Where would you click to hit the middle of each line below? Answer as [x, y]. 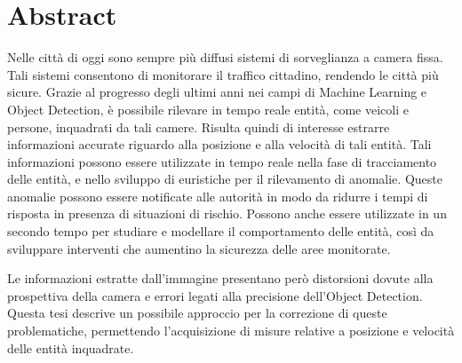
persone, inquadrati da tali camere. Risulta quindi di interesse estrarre [199, 126]
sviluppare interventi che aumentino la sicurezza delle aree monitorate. [199, 248]
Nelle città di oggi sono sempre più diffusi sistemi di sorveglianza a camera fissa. [225, 57]
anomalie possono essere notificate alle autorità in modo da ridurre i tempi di [218, 196]
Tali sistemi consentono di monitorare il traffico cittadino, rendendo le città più [223, 74]
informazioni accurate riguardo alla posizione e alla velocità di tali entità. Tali [219, 144]
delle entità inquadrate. [71, 347]
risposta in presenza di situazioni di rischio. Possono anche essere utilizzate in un [227, 213]
